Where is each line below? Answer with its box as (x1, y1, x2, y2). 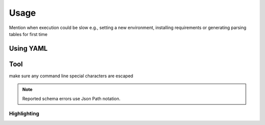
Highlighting (9, 110, 39, 117)
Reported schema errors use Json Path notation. (22, 95, 121, 101)
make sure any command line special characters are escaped (9, 73, 133, 79)
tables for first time (9, 31, 48, 37)
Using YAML (9, 44, 48, 53)
